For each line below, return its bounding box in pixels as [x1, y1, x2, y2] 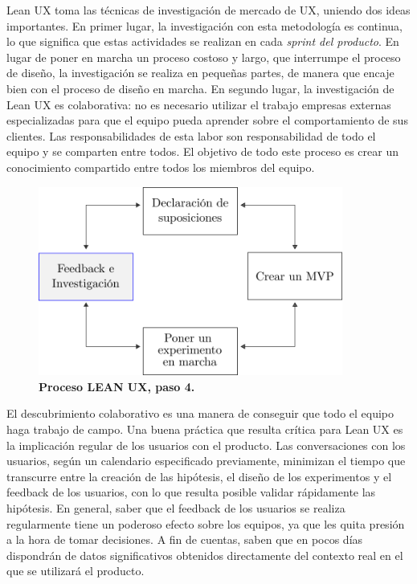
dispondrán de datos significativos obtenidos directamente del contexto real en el [6, 546, 403, 563]
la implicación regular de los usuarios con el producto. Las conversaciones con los [6, 436, 406, 453]
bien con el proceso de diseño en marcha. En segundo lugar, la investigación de [6, 80, 395, 96]
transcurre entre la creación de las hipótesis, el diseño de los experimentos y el [6, 468, 392, 484]
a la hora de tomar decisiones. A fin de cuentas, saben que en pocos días [6, 531, 363, 548]
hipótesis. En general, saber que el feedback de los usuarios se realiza [6, 499, 345, 516]
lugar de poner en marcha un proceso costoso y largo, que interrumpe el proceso [6, 48, 401, 65]
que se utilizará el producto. [6, 562, 145, 579]
